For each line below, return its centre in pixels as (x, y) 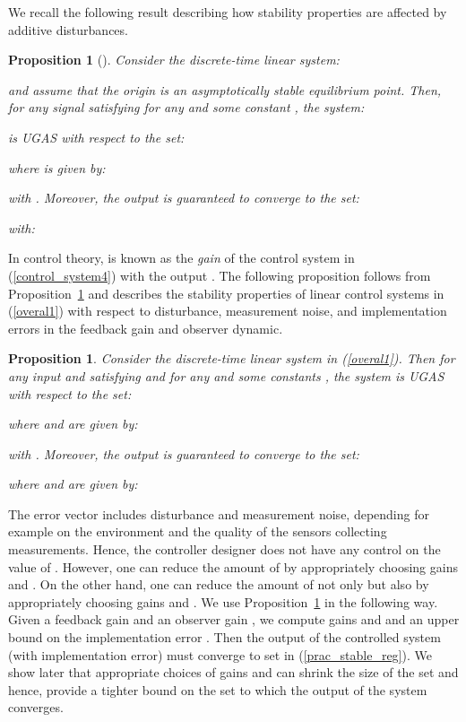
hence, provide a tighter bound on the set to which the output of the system (218, 689)
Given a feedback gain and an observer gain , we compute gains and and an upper (234, 619)
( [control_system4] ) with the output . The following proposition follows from (220, 275)
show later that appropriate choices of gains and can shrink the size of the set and (233, 672)
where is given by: (57, 167)
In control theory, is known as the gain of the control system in (181, 258)
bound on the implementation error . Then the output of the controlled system (224, 637)
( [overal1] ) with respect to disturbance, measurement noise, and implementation (228, 311)
